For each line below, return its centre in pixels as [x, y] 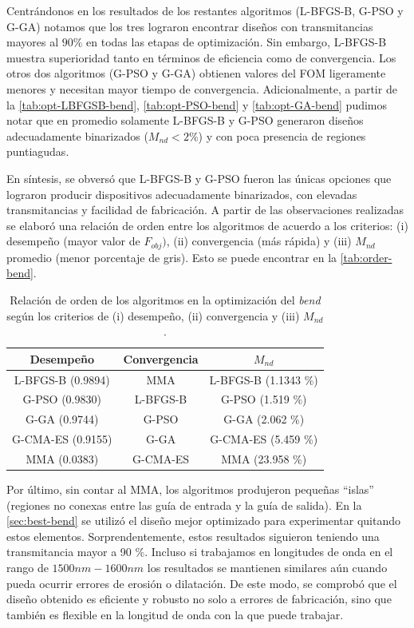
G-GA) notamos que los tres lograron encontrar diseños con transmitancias [190, 26]
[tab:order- [366, 257]
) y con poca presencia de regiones [282, 135]
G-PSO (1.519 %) [264, 399]
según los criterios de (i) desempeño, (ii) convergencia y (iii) [153, 315]
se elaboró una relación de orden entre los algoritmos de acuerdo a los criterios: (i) [207, 225]
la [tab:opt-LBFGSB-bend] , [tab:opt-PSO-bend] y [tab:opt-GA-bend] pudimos [197, 104]
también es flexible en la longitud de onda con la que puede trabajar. [175, 614]
